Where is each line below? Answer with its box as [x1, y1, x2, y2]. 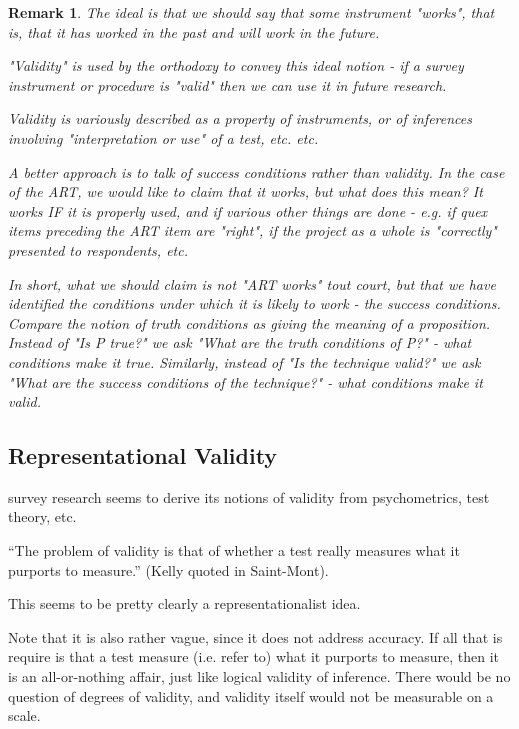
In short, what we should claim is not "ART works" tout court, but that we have [8, 273, 496, 294]
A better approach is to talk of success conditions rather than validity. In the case [8, 161, 505, 182]
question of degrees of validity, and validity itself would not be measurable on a [8, 685, 494, 706]
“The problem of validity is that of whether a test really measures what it [8, 540, 460, 561]
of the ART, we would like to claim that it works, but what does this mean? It [8, 181, 483, 202]
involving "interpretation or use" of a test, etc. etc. [8, 127, 319, 148]
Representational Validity [8, 440, 278, 471]
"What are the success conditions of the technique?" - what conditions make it [8, 371, 483, 392]
